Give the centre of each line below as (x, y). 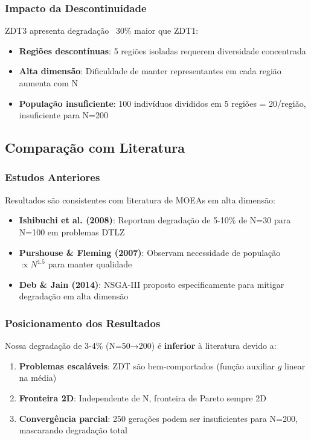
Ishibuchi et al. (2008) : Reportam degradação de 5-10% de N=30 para (155, 220)
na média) (38, 378)
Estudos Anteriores (53, 177)
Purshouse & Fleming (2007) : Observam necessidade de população (150, 252)
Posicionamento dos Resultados (83, 323)
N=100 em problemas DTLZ (72, 231)
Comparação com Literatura (95, 148)
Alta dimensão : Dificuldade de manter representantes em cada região (150, 71)
